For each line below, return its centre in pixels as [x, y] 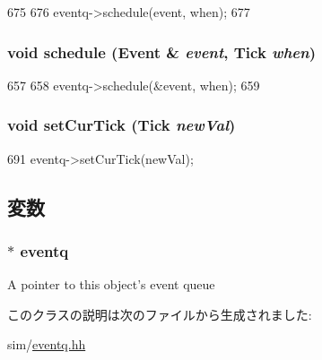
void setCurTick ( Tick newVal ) [122, 125]
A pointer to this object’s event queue [111, 284]
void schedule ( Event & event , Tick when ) [162, 51]
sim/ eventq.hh [47, 344]
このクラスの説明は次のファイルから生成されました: [160, 314]
